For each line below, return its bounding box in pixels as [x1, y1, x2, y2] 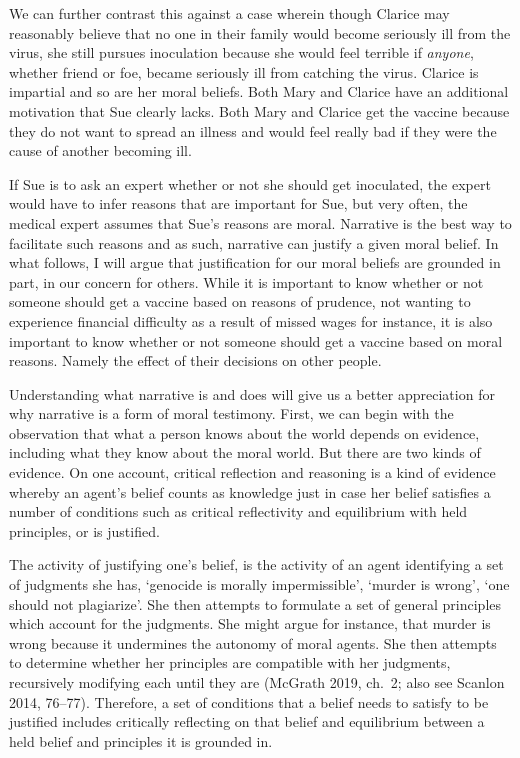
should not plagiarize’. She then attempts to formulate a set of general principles [9, 593, 502, 614]
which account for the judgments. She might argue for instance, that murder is [9, 613, 491, 634]
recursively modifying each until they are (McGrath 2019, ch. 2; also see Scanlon [9, 672, 505, 692]
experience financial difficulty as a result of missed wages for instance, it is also [9, 310, 493, 331]
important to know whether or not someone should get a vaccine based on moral [9, 330, 503, 351]
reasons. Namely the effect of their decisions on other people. [9, 350, 382, 371]
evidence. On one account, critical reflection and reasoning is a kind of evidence [9, 462, 496, 483]
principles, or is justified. [9, 520, 160, 541]
